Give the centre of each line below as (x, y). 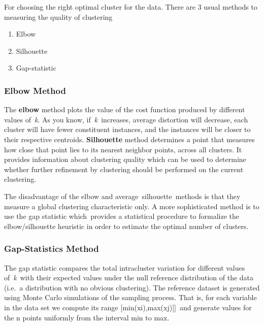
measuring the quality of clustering (58, 17)
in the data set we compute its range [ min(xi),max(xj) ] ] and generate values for (128, 307)
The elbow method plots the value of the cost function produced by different (125, 109)
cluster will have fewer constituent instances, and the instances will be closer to (127, 129)
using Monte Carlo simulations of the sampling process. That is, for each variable (130, 297)
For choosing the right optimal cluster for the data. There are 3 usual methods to (131, 7)
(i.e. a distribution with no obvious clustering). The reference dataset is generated (132, 287)
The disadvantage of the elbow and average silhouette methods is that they (122, 196)
